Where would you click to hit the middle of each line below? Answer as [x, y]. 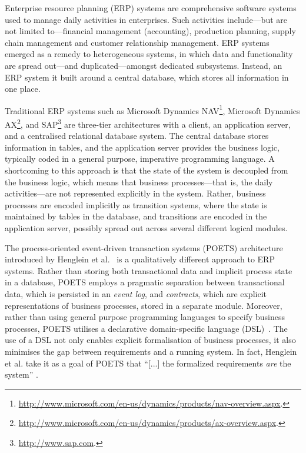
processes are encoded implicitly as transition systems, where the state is [136, 204]
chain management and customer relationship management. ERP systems [137, 42]
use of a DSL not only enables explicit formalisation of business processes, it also [150, 340]
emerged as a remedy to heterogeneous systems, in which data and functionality [149, 54]
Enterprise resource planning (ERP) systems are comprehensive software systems [151, 8]
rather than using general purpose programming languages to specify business [145, 317]
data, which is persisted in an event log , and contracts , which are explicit [136, 293]
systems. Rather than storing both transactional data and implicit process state [149, 270]
